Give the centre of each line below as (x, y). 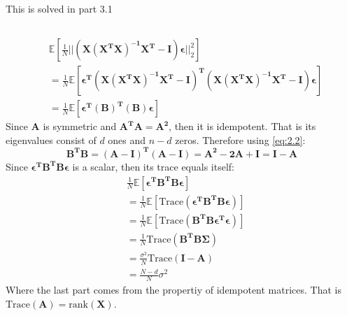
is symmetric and (80, 126)
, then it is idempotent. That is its (242, 126)
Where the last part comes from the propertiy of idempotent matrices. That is (174, 289)
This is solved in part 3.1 (59, 9)
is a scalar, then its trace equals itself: (154, 166)
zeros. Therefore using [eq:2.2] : (240, 139)
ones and (127, 139)
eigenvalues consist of (51, 139)
